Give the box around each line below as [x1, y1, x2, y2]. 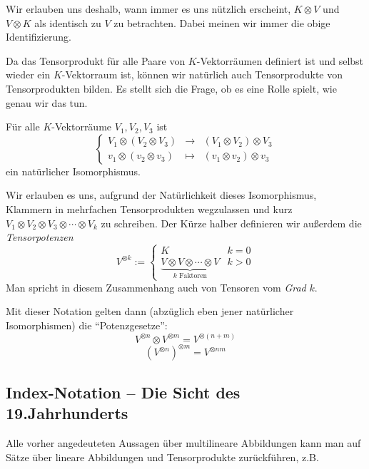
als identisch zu [34, 15, 101, 30]
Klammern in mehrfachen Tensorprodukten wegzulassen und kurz [6, 201, 293, 216]
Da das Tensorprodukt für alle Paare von [6, 53, 186, 68]
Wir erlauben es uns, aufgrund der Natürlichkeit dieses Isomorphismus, [6, 187, 317, 202]
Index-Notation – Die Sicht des [6, 381, 241, 403]
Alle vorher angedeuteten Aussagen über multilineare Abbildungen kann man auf [6, 435, 361, 450]
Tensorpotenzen [6, 230, 74, 244]
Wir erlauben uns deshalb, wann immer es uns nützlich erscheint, [6, 1, 291, 16]
